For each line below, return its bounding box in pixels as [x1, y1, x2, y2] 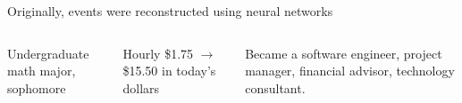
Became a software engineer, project [245, 44, 442, 62]
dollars [122, 78, 160, 97]
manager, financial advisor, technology [245, 61, 455, 80]
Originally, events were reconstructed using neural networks [7, 2, 333, 20]
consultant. [245, 78, 306, 97]
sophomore [7, 78, 66, 97]
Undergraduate [7, 44, 89, 62]
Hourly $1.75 [122, 44, 194, 62]
